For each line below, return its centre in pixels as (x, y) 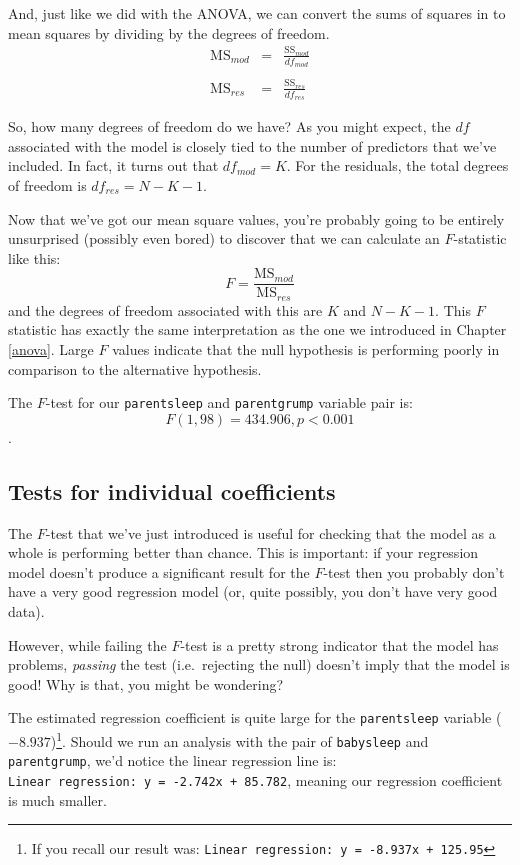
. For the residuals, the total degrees (397, 165)
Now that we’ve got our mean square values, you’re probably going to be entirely (256, 218)
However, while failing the (87, 644)
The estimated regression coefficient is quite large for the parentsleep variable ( (255, 717)
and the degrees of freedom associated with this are (165, 309)
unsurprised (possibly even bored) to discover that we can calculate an (224, 238)
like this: (34, 257)
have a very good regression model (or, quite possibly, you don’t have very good (253, 591)
